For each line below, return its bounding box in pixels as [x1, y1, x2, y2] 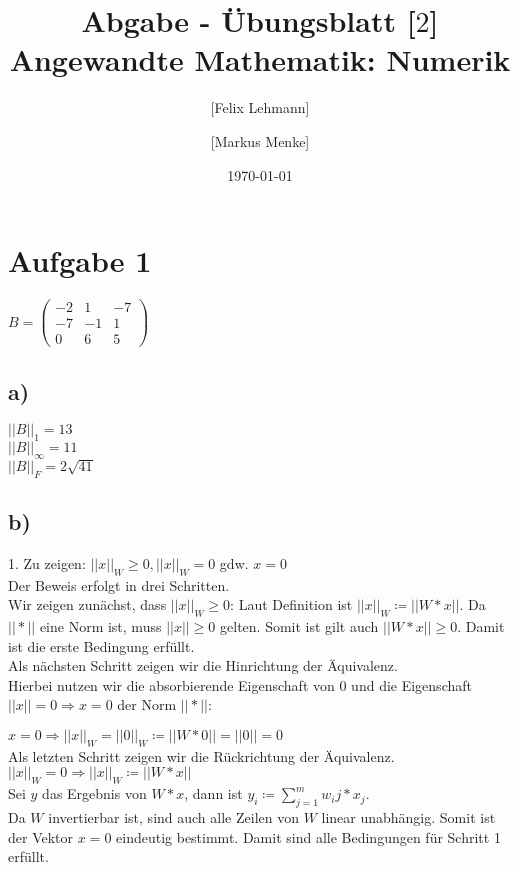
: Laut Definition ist [230, 594, 353, 615]
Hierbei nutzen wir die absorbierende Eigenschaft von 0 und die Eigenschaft [8, 674, 472, 695]
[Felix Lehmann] [210, 97, 310, 118]
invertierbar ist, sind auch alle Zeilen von [48, 806, 299, 827]
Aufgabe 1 [8, 240, 152, 281]
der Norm [117, 694, 177, 715]
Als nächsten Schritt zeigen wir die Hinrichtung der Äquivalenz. [8, 655, 398, 676]
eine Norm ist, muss [39, 615, 162, 636]
